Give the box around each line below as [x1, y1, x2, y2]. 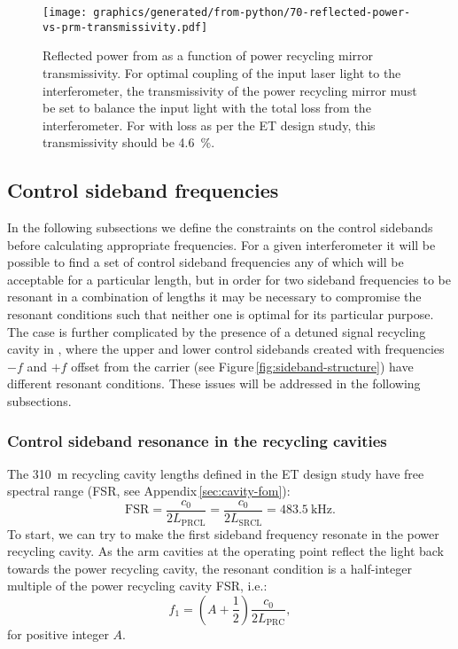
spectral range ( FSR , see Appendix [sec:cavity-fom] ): [7, 481, 291, 500]
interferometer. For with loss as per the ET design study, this [43, 115, 376, 134]
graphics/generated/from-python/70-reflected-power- [93, 6, 411, 19]
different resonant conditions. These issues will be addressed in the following [7, 374, 421, 393]
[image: [43, 6, 88, 19]
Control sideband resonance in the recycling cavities [7, 429, 387, 451]
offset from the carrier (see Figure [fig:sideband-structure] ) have [71, 356, 414, 375]
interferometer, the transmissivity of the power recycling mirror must [43, 81, 417, 99]
